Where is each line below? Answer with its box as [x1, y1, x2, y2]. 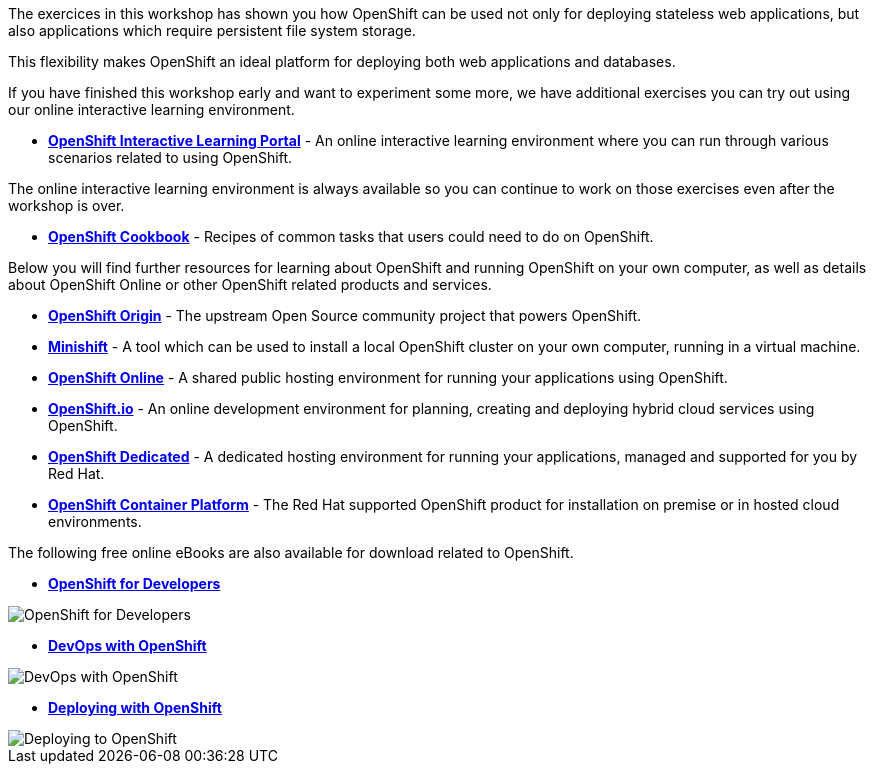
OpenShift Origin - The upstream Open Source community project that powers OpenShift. [48, 307, 642, 324]
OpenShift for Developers [48, 575, 221, 592]
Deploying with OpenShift [48, 699, 222, 716]
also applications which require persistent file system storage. [8, 22, 416, 39]
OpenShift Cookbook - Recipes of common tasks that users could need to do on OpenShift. [48, 228, 654, 245]
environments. [48, 513, 142, 530]
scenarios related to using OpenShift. [48, 149, 293, 166]
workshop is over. [8, 197, 125, 214]
